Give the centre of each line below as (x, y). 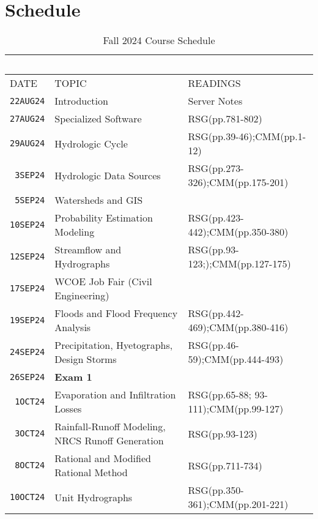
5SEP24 (30, 200)
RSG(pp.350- (216, 490)
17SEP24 (28, 289)
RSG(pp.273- (216, 168)
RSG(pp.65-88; (220, 395)
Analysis (73, 327)
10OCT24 (28, 497)
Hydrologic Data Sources (108, 175)
